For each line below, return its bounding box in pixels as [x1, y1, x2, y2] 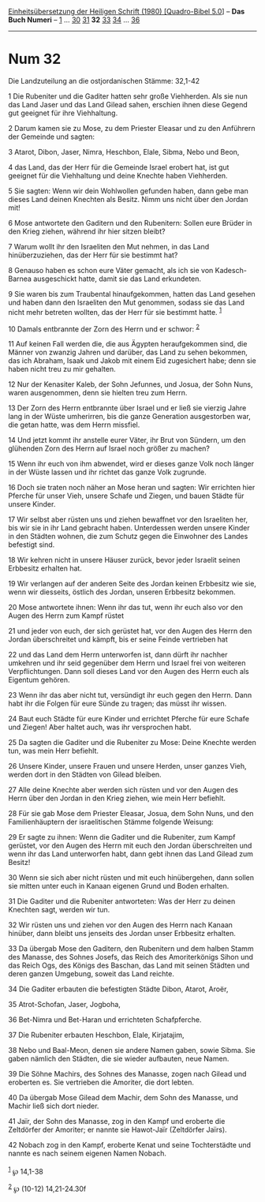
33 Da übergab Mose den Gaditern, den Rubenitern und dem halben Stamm [8, 944, 254, 953]
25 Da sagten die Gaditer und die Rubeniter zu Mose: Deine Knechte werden [8, 738, 256, 747]
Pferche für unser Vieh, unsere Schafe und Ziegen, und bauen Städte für [8, 491, 244, 500]
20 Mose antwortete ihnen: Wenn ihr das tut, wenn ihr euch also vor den [8, 603, 243, 612]
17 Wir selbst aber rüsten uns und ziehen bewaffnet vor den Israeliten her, [8, 515, 248, 524]
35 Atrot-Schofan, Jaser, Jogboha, [8, 1000, 121, 1009]
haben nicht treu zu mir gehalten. [8, 365, 116, 374]
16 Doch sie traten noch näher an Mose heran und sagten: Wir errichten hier [8, 483, 256, 492]
